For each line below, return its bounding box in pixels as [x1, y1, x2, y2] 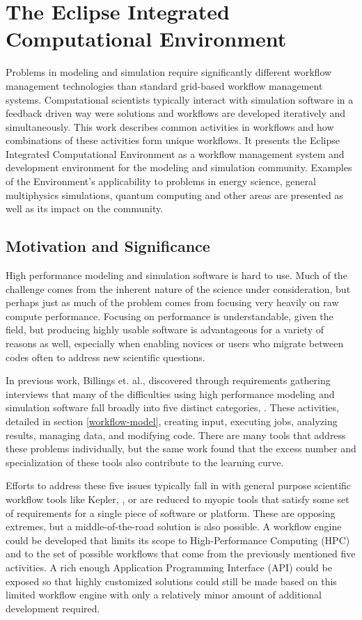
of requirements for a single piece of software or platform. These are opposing [6, 505, 336, 520]
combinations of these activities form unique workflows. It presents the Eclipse [6, 133, 340, 148]
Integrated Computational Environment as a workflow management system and [6, 146, 345, 161]
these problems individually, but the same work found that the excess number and [6, 441, 356, 456]
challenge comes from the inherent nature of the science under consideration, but [6, 281, 351, 296]
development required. [6, 601, 100, 615]
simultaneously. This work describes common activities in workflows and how [6, 119, 334, 134]
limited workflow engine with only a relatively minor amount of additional [6, 587, 322, 602]
